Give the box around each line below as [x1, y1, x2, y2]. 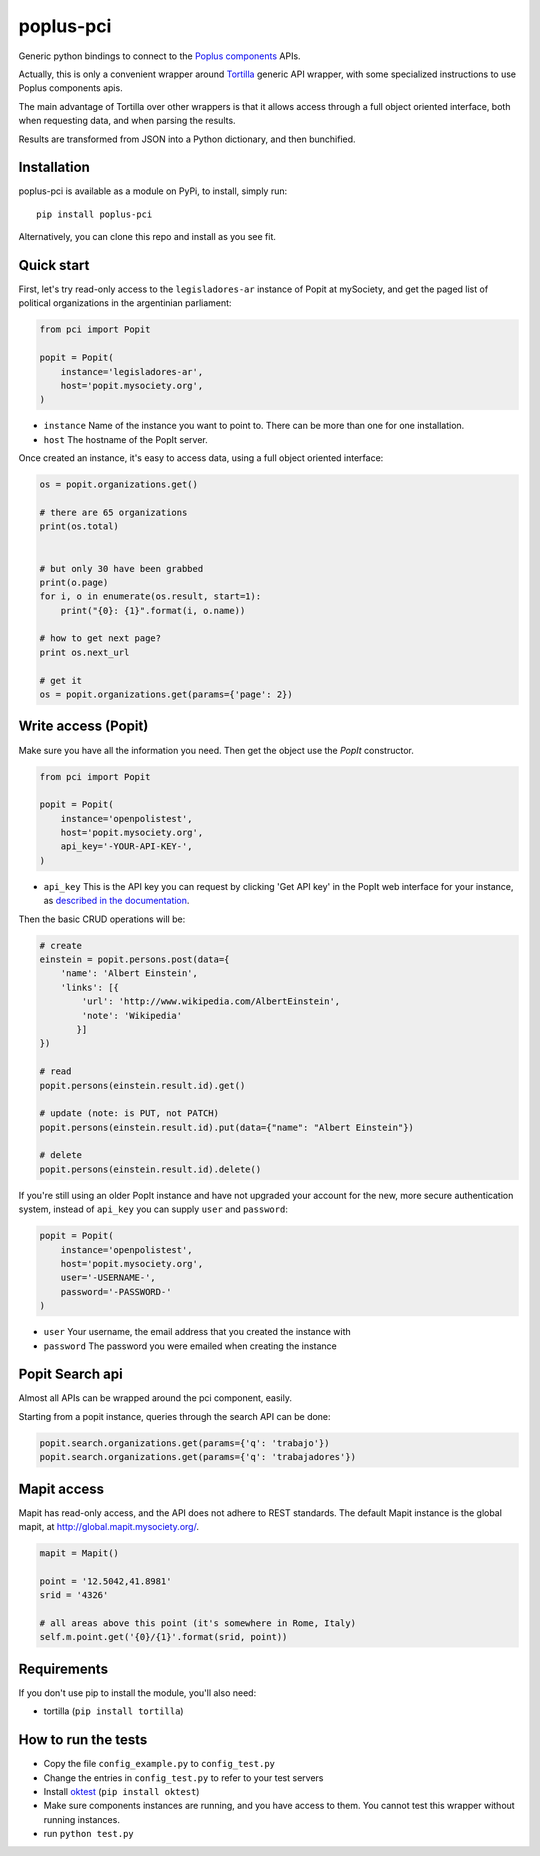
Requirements [18, 1660, 109, 1677]
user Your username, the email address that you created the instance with [43, 1326, 352, 1338]
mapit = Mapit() [39, 1548, 120, 1559]
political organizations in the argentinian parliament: [18, 297, 232, 309]
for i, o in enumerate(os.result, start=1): [39, 591, 262, 602]
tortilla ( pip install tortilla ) [43, 1705, 184, 1717]
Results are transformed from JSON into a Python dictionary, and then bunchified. [18, 133, 356, 145]
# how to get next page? [39, 633, 162, 644]
